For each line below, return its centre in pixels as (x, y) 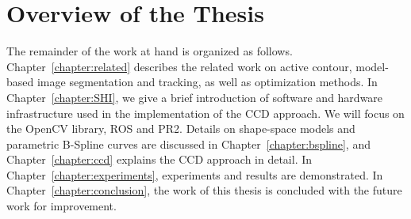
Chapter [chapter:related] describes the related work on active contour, (179, 66)
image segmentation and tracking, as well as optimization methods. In (207, 82)
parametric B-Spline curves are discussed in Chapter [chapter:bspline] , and (188, 143)
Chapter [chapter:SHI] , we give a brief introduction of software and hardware (195, 97)
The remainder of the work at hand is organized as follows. (150, 51)
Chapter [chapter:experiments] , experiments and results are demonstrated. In (195, 174)
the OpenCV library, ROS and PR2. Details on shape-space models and (181, 128)
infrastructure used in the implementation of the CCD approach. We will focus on (205, 113)
